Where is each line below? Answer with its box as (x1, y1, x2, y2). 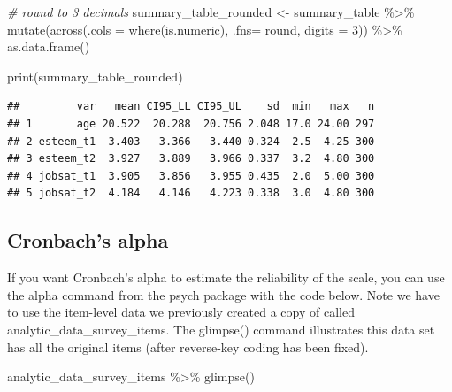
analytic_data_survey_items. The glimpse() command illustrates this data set (7, 319, 435, 338)
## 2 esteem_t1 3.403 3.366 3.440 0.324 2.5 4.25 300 (7, 135, 375, 148)
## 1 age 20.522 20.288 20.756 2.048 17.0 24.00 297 (7, 117, 375, 130)
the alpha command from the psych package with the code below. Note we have (7, 285, 440, 304)
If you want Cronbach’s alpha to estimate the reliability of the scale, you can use (7, 268, 445, 287)
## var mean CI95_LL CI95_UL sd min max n (7, 100, 375, 113)
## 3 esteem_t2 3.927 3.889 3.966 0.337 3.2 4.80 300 (7, 152, 375, 165)
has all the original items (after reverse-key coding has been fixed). (7, 337, 369, 356)
